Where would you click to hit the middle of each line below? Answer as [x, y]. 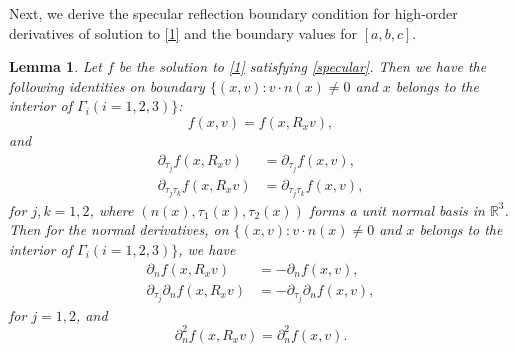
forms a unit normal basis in [397, 209]
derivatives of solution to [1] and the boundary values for [183, 32]
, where [111, 209]
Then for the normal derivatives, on [119, 229]
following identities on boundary [107, 85]
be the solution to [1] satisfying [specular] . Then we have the [302, 66]
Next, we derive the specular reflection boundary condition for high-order [233, 13]
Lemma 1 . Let [55, 66]
